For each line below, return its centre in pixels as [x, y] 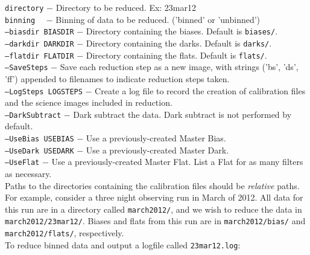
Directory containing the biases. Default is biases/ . [182, 31]
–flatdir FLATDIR [40, 56]
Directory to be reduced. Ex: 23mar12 [126, 7]
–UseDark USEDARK [40, 151]
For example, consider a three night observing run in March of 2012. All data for [154, 197]
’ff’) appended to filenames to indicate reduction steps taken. [117, 78]
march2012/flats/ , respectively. [65, 233]
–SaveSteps [27, 68]
